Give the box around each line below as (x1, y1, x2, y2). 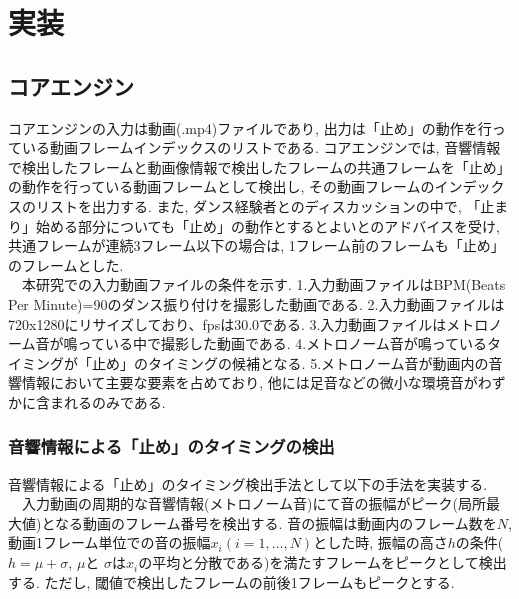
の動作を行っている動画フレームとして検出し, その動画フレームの (8, 176, 435, 197)
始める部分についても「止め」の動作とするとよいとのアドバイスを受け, (35, 215, 500, 236)
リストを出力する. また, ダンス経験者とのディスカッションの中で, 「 (35, 195, 481, 216)
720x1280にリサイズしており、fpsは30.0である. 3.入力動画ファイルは (8, 313, 447, 334)
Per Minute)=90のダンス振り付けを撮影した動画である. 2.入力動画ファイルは (8, 293, 505, 314)
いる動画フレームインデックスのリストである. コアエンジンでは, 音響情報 (21, 137, 501, 158)
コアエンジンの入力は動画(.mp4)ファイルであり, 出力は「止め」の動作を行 (8, 117, 492, 138)
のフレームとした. (8, 254, 124, 275)
